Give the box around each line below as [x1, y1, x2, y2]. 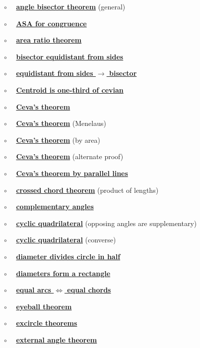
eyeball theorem [16, 301, 72, 311]
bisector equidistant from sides [16, 51, 124, 61]
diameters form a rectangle [16, 268, 111, 278]
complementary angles [16, 201, 94, 212]
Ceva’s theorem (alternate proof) [16, 151, 124, 162]
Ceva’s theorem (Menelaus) [16, 118, 106, 128]
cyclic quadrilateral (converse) [16, 234, 116, 245]
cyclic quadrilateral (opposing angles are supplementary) [16, 218, 197, 228]
